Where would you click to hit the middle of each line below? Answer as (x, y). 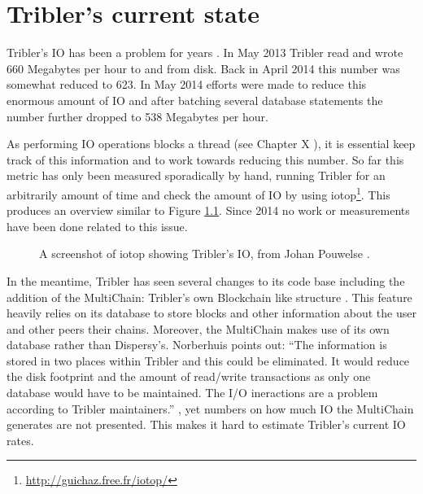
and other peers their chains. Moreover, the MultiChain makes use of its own (198, 328)
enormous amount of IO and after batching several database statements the (195, 100)
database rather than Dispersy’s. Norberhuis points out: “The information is (197, 345)
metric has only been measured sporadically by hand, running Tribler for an (196, 175)
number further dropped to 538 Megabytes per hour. (137, 116)
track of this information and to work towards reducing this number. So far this (205, 159)
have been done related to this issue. (97, 226)
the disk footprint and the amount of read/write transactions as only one (189, 376)
